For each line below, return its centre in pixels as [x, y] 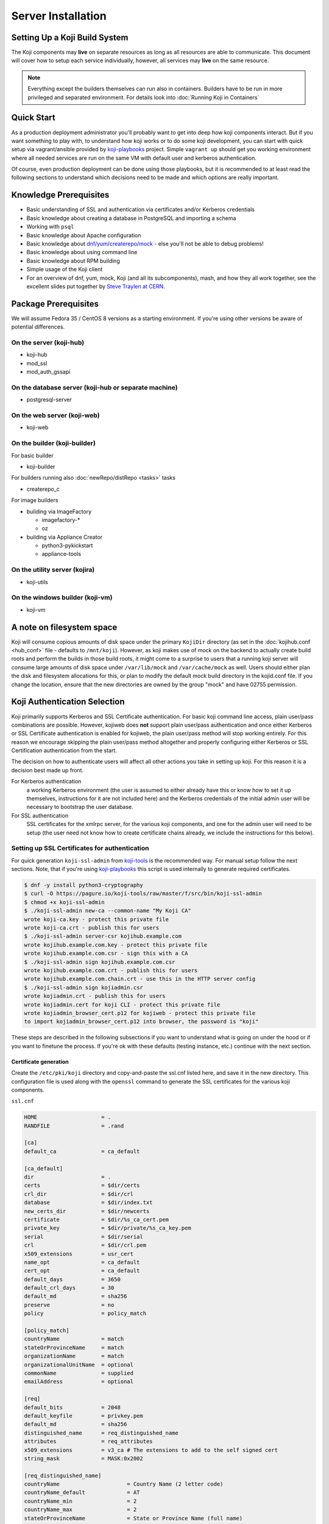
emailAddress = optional [79, 1382]
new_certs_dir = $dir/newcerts [87, 1211]
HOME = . [68, 1117]
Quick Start [33, 118]
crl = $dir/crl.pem [85, 1245]
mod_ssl [37, 363]
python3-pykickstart [67, 546]
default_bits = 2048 [73, 1407]
